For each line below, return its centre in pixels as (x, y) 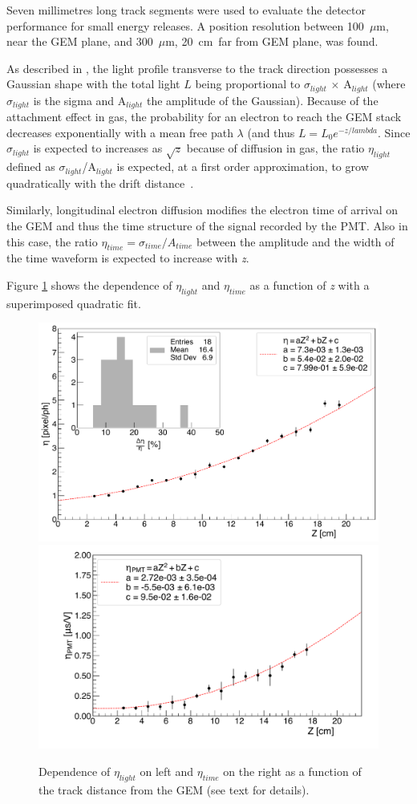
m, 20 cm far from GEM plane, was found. (272, 41)
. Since (394, 132)
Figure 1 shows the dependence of (89, 284)
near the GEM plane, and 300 (80, 41)
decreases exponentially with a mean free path (120, 132)
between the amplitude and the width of (295, 241)
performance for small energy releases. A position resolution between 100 (185, 25)
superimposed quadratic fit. (74, 303)
